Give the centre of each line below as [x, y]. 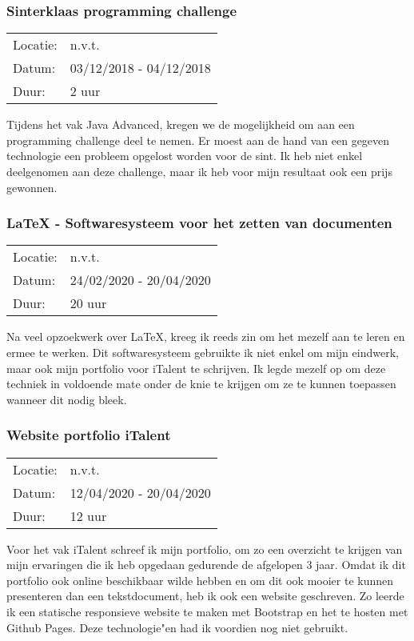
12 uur [88, 515]
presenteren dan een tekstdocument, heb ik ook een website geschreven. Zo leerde [205, 596]
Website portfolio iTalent [89, 435]
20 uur [88, 303]
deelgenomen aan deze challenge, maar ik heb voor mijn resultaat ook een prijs [199, 171]
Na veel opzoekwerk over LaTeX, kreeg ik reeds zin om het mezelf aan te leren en [206, 337]
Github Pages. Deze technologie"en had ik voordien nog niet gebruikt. [177, 627]
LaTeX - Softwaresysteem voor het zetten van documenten [199, 223]
